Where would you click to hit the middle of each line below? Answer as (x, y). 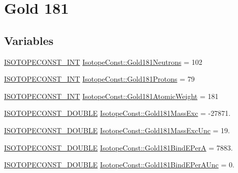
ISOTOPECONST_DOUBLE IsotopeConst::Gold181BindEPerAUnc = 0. (119, 165)
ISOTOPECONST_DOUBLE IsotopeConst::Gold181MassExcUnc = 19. (117, 130)
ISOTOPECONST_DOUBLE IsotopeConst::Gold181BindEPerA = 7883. (118, 147)
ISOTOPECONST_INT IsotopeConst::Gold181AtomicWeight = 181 (111, 96)
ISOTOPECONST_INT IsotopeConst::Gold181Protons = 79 (99, 79)
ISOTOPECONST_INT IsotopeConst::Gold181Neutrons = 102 (103, 61)
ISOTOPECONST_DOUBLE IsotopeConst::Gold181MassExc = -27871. (117, 113)
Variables (29, 40)
